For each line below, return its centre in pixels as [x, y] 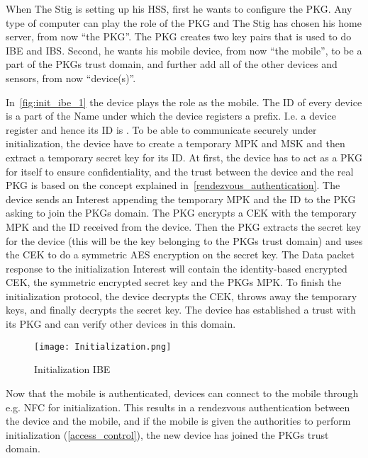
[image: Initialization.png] [103, 347]
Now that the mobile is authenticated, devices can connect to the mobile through [182, 393]
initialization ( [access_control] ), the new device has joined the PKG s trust [167, 434]
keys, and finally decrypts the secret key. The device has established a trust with [181, 310]
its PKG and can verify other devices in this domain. [121, 324]
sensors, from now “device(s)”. [71, 78]
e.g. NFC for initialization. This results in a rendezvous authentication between [178, 407]
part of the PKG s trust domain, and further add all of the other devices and [172, 64]
